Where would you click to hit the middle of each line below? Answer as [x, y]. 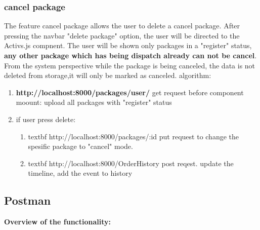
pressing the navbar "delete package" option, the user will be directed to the [122, 35]
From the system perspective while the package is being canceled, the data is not [130, 65]
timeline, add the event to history [80, 173]
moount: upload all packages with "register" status [94, 102]
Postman [28, 200]
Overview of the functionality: [57, 222]
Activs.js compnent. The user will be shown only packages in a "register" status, [128, 45]
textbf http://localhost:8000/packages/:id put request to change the [134, 136]
